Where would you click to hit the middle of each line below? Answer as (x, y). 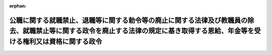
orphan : (18, 6)
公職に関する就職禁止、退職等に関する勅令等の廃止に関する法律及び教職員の (128, 20)
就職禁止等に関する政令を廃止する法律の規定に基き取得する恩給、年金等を (138, 31)
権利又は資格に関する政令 (62, 41)
